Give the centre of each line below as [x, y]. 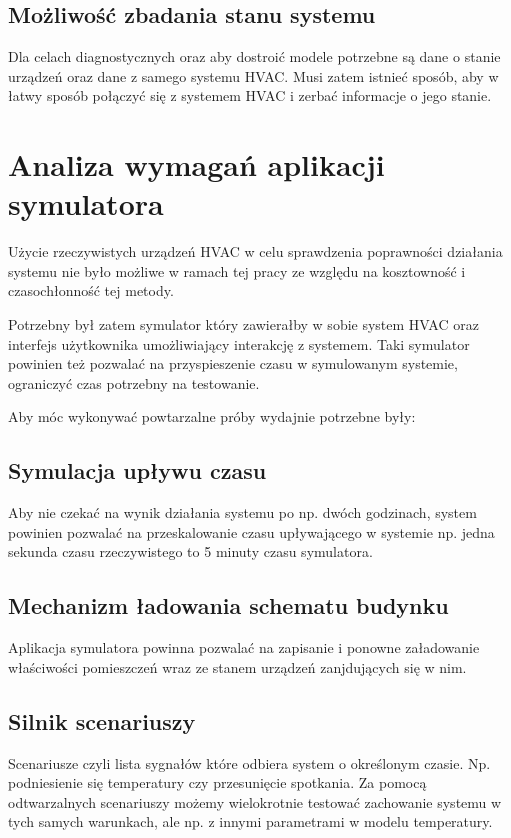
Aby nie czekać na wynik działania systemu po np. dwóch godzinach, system [242, 512]
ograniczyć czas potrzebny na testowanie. [134, 382]
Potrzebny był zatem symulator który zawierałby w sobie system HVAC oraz [243, 324]
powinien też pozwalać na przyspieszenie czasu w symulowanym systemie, [233, 363]
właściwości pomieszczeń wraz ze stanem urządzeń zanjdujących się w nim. [237, 666]
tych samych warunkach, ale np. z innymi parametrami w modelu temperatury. [250, 821]
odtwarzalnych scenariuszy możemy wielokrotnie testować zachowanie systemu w [255, 801]
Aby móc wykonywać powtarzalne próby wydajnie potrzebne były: [212, 416]
